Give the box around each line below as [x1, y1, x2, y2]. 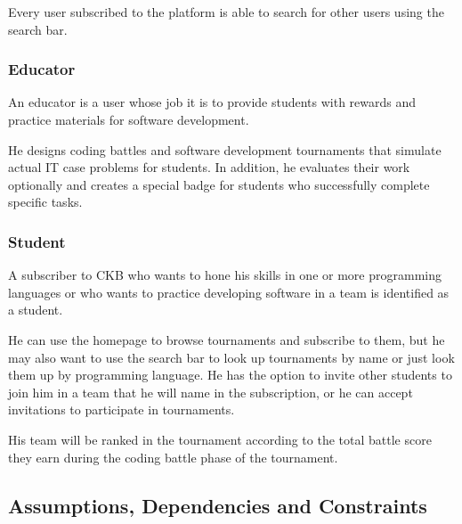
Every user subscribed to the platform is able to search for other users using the [8, 3, 444, 20]
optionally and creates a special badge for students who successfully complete [8, 175, 430, 193]
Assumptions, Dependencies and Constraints [8, 491, 427, 519]
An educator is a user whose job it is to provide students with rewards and [8, 93, 417, 111]
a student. [8, 300, 63, 319]
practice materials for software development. [8, 111, 249, 128]
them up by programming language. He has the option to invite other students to [8, 365, 452, 384]
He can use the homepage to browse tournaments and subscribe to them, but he [8, 330, 445, 348]
